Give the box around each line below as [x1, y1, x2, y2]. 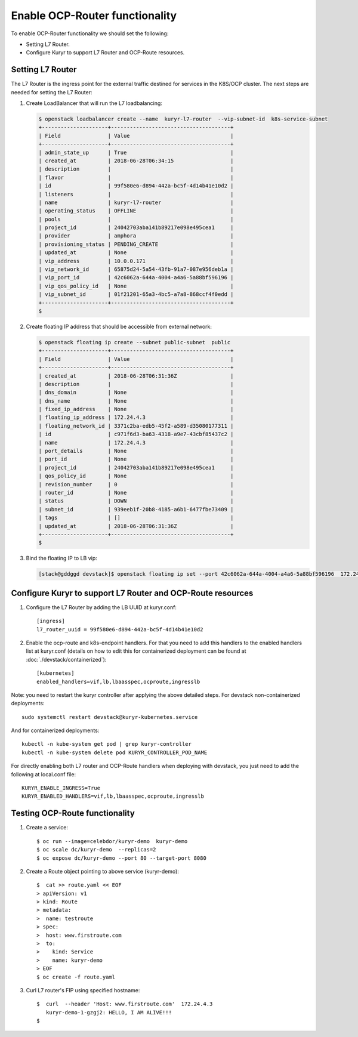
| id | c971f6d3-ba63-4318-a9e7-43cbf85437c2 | [38, 431, 234, 438]
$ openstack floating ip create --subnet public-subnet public [38, 339, 231, 345]
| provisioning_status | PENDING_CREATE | [38, 240, 234, 248]
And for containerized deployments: [11, 727, 100, 734]
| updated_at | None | [38, 249, 234, 256]
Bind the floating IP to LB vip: [26, 555, 98, 562]
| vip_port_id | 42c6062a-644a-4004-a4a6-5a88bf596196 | [38, 274, 234, 281]
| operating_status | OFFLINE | [38, 208, 234, 214]
